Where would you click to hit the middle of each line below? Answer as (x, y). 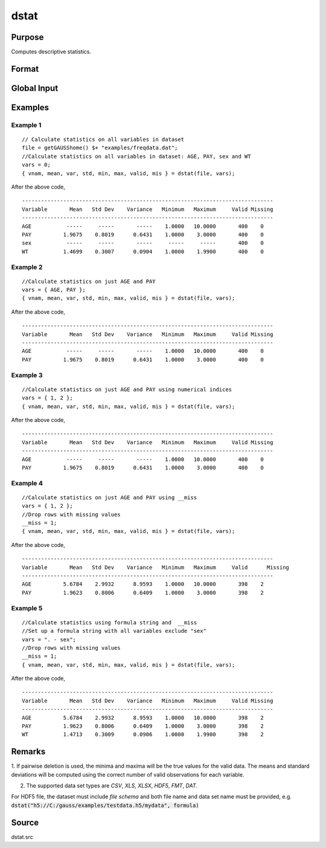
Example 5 (27, 608)
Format (25, 69)
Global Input (35, 88)
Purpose (27, 37)
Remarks (28, 752)
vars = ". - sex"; (49, 639)
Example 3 (27, 375)
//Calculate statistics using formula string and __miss (110, 622)
